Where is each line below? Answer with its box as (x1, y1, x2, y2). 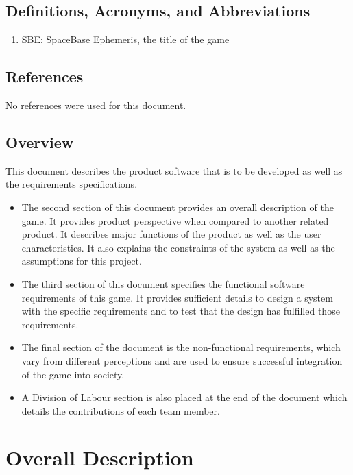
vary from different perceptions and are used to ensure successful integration (21, 353, 343, 367)
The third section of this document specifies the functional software (21, 276, 305, 291)
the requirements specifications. (5, 177, 138, 191)
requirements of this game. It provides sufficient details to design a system (21, 290, 333, 304)
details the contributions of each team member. (21, 403, 220, 417)
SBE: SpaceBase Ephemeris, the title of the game (21, 32, 230, 47)
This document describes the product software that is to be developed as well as (5, 163, 343, 178)
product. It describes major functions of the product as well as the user (21, 227, 321, 241)
